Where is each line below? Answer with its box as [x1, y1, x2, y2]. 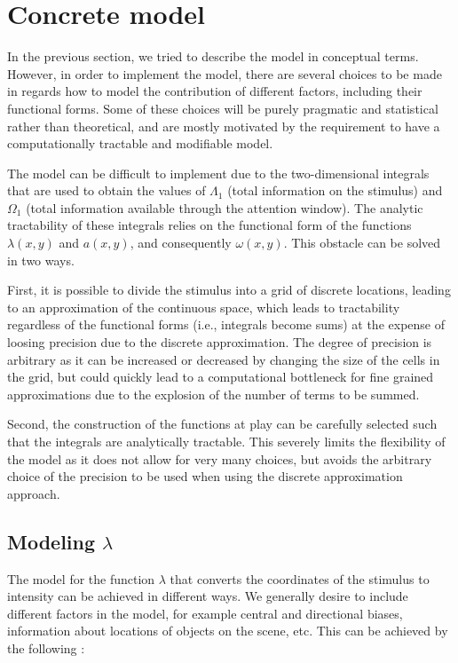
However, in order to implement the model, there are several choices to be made [7, 64, 442, 83]
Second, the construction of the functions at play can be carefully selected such [7, 414, 438, 433]
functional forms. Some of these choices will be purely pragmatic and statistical [7, 99, 438, 117]
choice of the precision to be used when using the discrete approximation [7, 467, 403, 485]
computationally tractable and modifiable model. [7, 134, 273, 153]
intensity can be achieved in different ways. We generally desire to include [7, 587, 408, 605]
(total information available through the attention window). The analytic [26, 198, 423, 217]
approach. [7, 484, 60, 502]
